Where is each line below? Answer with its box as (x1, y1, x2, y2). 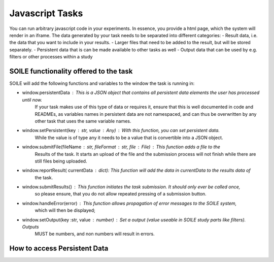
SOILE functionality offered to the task (9, 67, 133, 76)
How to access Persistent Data (9, 244, 109, 253)
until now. (22, 96, 43, 103)
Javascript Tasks (9, 8, 83, 19)
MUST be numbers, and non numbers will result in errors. (35, 231, 155, 237)
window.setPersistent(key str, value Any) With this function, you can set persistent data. (22, 127, 220, 134)
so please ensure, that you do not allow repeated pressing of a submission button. (35, 191, 207, 197)
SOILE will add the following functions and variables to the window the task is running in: (9, 80, 195, 86)
